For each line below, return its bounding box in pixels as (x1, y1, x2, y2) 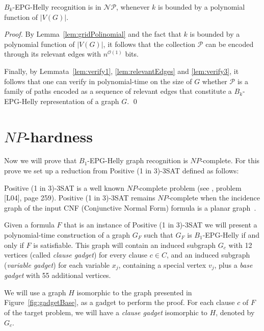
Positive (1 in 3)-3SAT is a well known (4, 182, 125, 193)
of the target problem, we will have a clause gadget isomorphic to (4, 307, 207, 318)
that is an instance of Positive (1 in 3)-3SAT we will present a (64, 219, 257, 230)
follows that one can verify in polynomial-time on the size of (4, 75, 192, 86)
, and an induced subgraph (166, 249, 250, 260)
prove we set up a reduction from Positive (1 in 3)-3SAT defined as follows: (4, 165, 239, 176)
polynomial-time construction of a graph (4, 230, 130, 240)
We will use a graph (4, 287, 66, 297)
